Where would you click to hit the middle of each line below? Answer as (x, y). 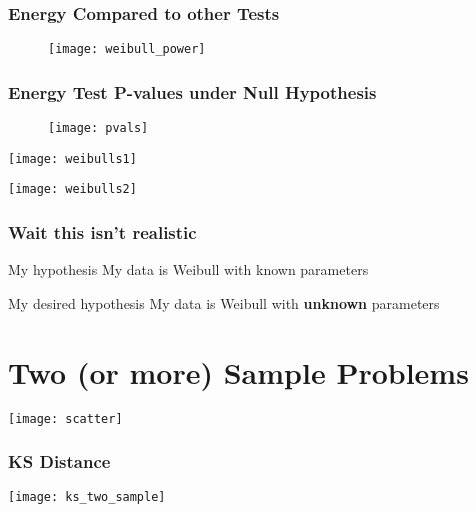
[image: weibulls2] (72, 189)
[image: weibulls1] (72, 158)
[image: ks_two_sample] (87, 497)
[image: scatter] (65, 418)
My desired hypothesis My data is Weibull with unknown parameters (224, 302)
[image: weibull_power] (127, 49)
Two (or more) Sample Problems (238, 371)
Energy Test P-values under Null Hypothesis (192, 91)
